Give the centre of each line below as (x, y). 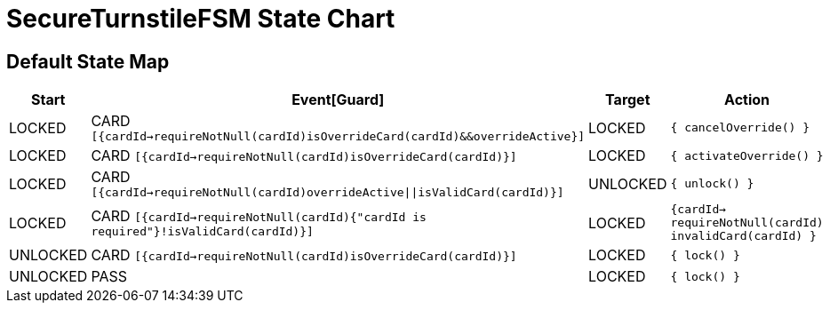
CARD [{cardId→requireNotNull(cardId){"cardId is (259, 216)
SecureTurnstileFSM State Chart (201, 19)
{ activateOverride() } (747, 155)
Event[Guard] (338, 100)
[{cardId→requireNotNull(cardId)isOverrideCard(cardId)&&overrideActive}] (338, 137)
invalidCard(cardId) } (743, 236)
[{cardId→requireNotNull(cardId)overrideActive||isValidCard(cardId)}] (327, 193)
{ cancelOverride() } (740, 128)
